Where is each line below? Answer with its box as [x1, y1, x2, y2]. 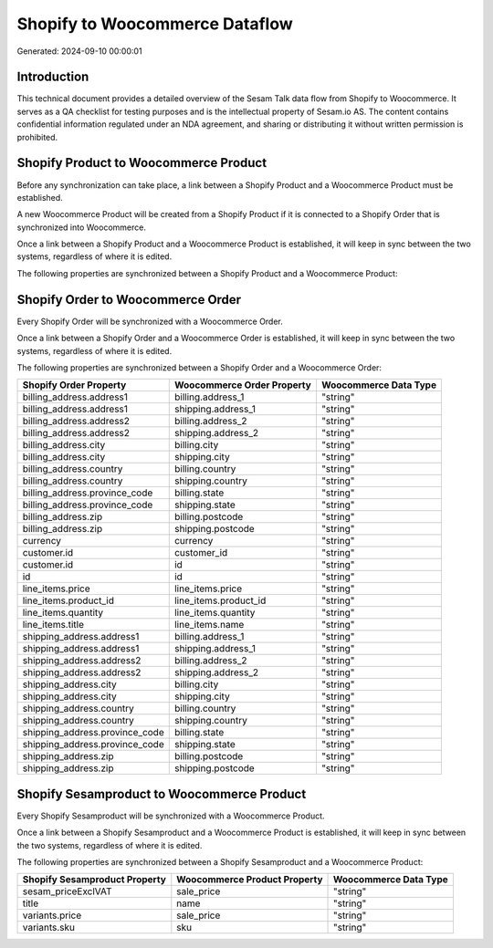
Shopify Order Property [22, 379, 127, 391]
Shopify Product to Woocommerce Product [16, 155, 267, 171]
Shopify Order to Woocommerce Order [16, 292, 242, 307]
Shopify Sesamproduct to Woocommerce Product [16, 786, 307, 802]
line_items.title [22, 619, 84, 631]
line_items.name [173, 619, 245, 631]
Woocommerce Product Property [176, 873, 323, 886]
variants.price [22, 909, 82, 922]
